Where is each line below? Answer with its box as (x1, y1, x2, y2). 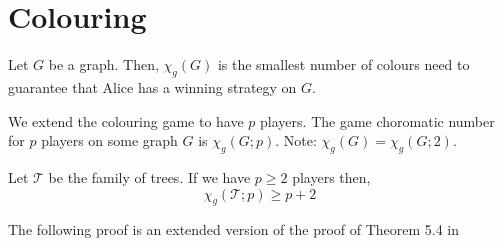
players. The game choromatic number (260, 110, 495, 131)
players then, (292, 166, 371, 187)
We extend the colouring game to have (8, 110, 244, 131)
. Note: (275, 130, 317, 151)
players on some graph (41, 130, 178, 151)
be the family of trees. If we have (48, 166, 251, 187)
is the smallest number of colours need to (217, 54, 470, 75)
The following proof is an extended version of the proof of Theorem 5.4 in (8, 219, 460, 240)
